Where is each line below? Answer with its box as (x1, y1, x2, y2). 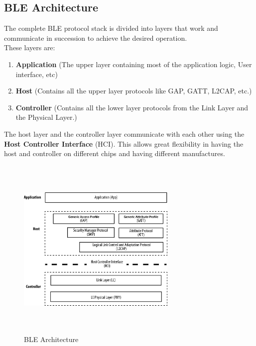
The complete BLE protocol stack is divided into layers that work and (4, 23, 218, 33)
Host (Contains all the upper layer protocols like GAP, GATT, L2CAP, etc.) (15, 86, 252, 96)
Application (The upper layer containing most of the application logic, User (15, 59, 252, 69)
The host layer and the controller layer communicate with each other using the (4, 128, 245, 139)
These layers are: (4, 42, 55, 53)
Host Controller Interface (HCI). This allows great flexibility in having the (4, 138, 244, 149)
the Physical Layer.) (15, 112, 77, 122)
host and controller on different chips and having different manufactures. (4, 148, 225, 159)
